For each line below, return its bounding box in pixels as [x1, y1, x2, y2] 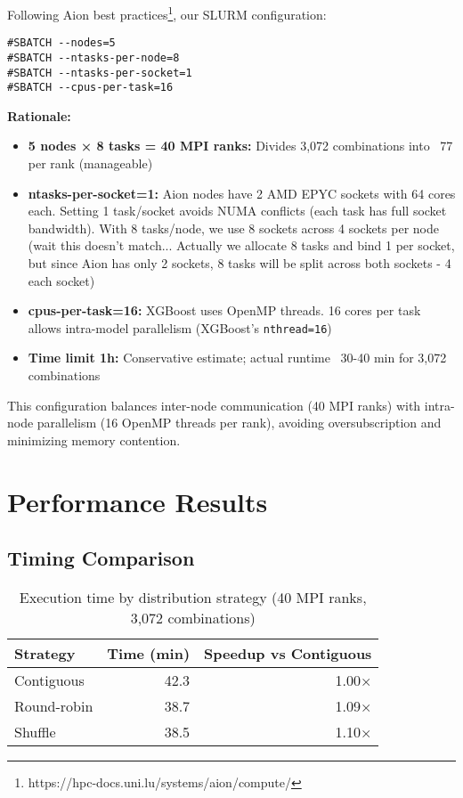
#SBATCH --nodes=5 [7, 37, 116, 50]
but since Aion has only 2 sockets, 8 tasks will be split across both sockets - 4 [28, 254, 451, 273]
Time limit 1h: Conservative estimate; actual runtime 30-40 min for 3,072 [28, 348, 447, 367]
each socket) [28, 271, 95, 289]
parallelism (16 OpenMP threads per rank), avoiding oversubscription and [37, 413, 442, 432]
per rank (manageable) [28, 154, 153, 173]
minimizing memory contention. [7, 430, 181, 449]
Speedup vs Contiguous [204, 643, 372, 664]
